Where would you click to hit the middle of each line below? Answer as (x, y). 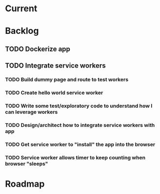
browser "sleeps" (27, 164)
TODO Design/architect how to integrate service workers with (80, 125)
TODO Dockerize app (38, 49)
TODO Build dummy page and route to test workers (67, 80)
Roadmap (25, 184)
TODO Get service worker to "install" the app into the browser (80, 144)
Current (21, 9)
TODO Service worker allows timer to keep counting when (75, 157)
